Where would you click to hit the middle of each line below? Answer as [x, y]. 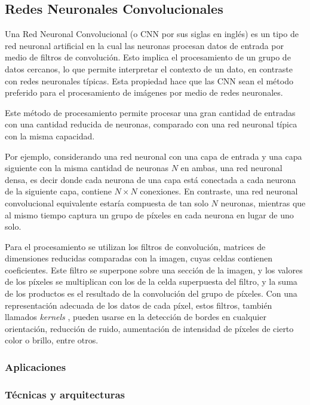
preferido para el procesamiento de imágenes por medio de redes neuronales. [144, 92]
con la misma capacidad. [50, 135]
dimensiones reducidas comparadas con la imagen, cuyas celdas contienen [139, 258]
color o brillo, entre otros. [52, 340]
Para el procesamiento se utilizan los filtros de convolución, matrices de [135, 246]
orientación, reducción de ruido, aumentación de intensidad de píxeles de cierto [149, 328]
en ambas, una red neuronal [231, 168]
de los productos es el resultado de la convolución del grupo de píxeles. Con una [151, 293]
